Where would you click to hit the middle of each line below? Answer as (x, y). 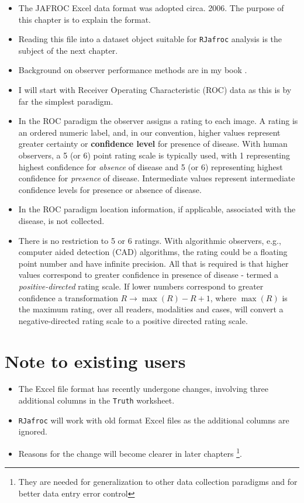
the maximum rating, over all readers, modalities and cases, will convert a (151, 309)
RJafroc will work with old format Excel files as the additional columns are (154, 420)
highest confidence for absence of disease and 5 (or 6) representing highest (151, 166)
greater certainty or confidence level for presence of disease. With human (153, 144)
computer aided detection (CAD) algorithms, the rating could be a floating (153, 252)
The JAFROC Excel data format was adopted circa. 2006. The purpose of (151, 8)
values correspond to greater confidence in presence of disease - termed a (148, 275)
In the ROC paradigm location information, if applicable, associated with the (157, 209)
